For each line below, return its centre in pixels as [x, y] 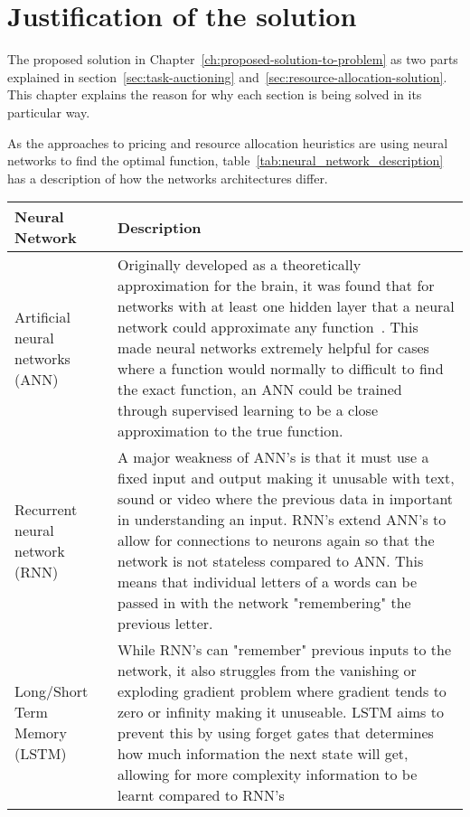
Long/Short [52, 691]
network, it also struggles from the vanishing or [267, 671]
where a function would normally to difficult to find [281, 369]
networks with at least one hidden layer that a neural [286, 306]
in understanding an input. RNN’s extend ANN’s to [282, 520]
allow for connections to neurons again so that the [276, 540]
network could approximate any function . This [268, 327]
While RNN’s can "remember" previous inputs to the [285, 650]
